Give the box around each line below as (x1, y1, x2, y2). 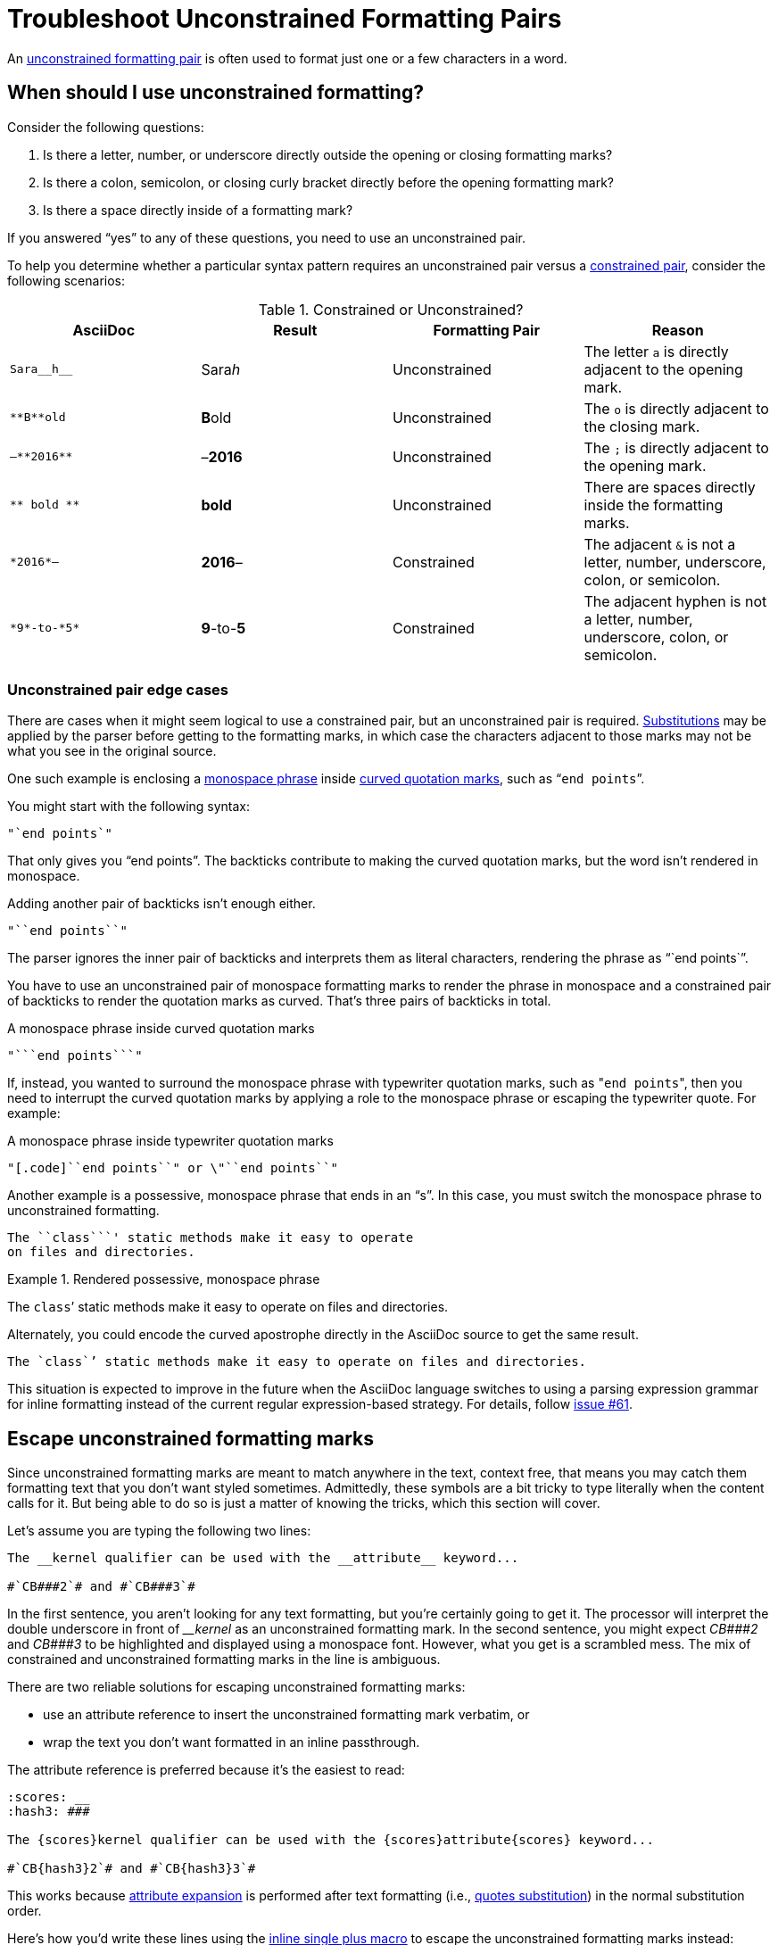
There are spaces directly (583, 477, 756, 496)
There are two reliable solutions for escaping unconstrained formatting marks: (7, 1679, 466, 1695)
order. (7, 1903, 42, 1919)
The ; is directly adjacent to (583, 438, 769, 457)
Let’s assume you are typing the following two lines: (7, 1523, 311, 1539)
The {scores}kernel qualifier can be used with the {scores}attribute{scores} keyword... (7, 1833, 654, 1848)
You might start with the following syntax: (7, 799, 251, 815)
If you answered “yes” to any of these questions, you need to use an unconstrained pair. (7, 229, 526, 245)
